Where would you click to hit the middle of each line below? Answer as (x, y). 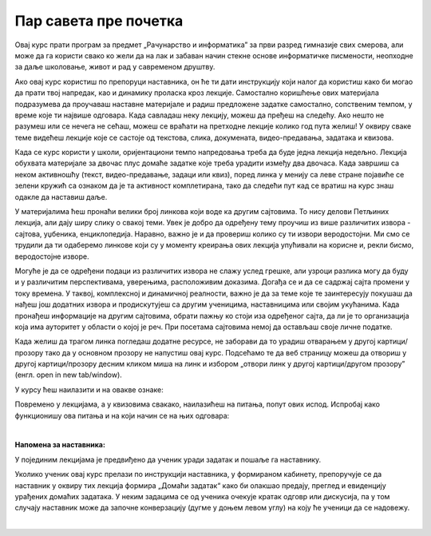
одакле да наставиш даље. (61, 197)
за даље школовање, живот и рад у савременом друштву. (115, 67)
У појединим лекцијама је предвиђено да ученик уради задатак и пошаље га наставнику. (168, 459)
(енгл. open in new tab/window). (69, 375)
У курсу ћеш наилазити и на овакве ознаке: (89, 389)
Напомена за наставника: (60, 445)
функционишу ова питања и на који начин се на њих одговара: (122, 415)
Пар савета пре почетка (99, 21)
